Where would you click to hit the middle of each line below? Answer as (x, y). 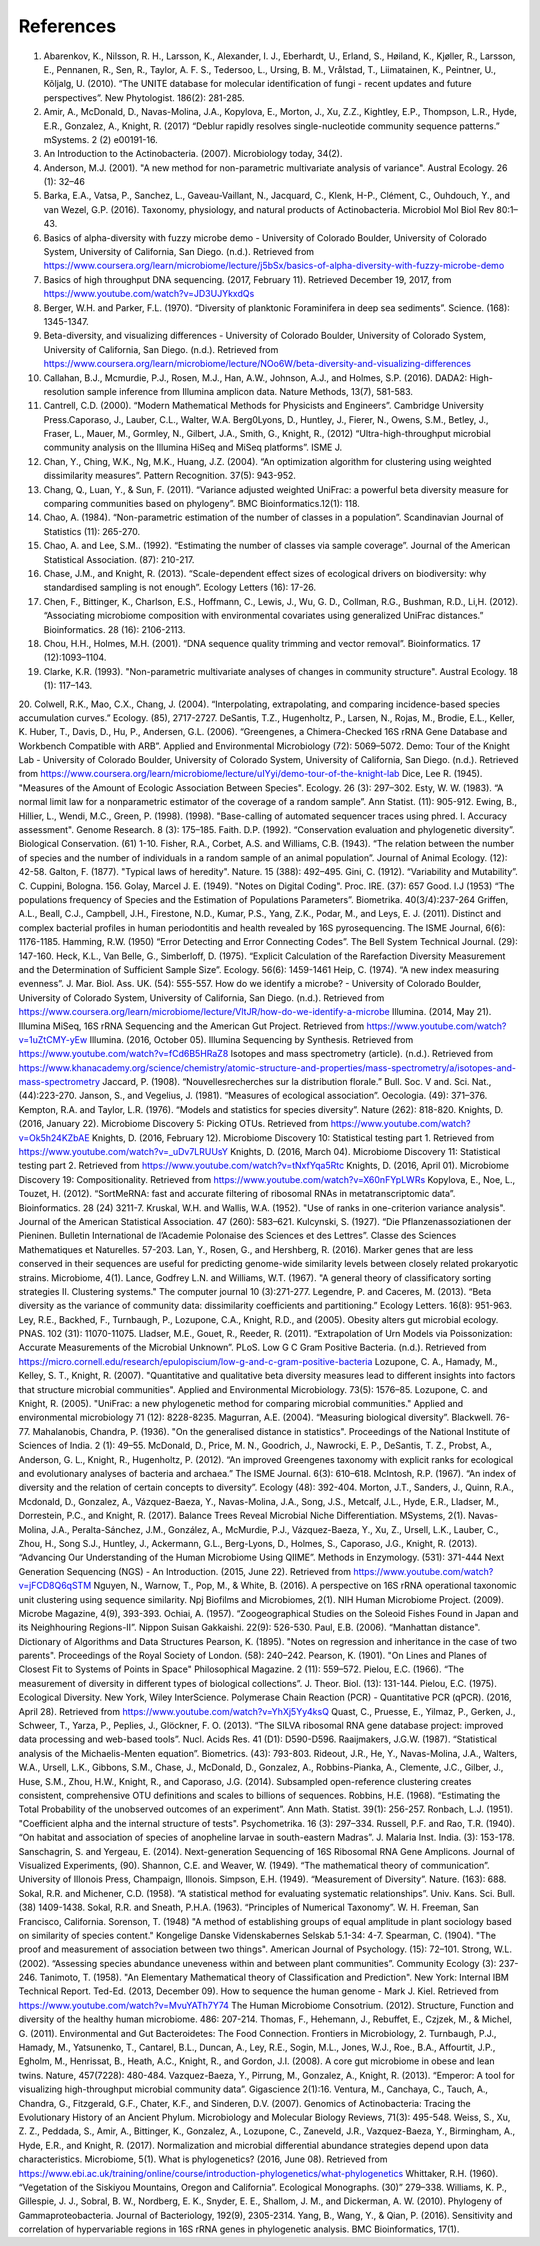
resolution (64, 391)
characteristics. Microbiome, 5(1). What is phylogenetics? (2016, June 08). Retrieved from (203, 2159)
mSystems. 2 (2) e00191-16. (101, 139)
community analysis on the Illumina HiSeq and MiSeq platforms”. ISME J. (193, 447)
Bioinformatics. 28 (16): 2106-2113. (114, 629)
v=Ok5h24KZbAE (54, 1137)
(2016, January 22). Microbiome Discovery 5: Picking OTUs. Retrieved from (173, 1124)
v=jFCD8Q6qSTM (55, 1586)
